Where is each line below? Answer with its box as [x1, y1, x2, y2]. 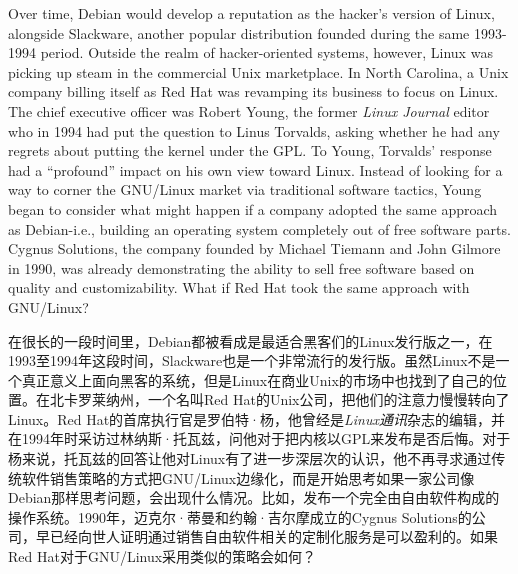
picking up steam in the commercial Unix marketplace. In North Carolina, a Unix [8, 61, 509, 82]
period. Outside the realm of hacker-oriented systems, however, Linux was [40, 42, 493, 63]
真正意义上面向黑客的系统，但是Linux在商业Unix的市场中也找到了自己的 [21, 369, 493, 390]
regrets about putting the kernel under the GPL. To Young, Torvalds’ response [8, 140, 492, 161]
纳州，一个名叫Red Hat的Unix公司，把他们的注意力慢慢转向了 [105, 389, 510, 410]
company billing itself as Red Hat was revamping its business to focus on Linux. [8, 81, 499, 102]
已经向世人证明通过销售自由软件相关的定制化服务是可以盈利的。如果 [49, 526, 498, 547]
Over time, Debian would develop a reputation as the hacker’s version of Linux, [8, 3, 495, 23]
